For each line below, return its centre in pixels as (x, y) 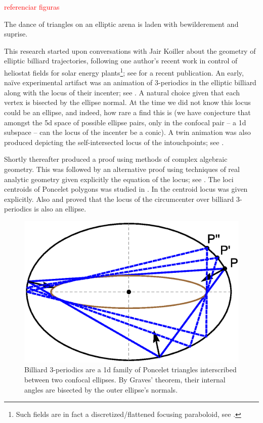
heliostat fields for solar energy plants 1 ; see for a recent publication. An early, (124, 72)
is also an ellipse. (60, 209)
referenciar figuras (32, 7)
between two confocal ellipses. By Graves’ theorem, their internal (125, 380)
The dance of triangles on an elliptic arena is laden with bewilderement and (121, 24)
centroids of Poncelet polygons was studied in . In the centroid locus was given (126, 189)
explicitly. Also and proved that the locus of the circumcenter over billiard (119, 199)
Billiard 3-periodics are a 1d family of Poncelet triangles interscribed (130, 369)
